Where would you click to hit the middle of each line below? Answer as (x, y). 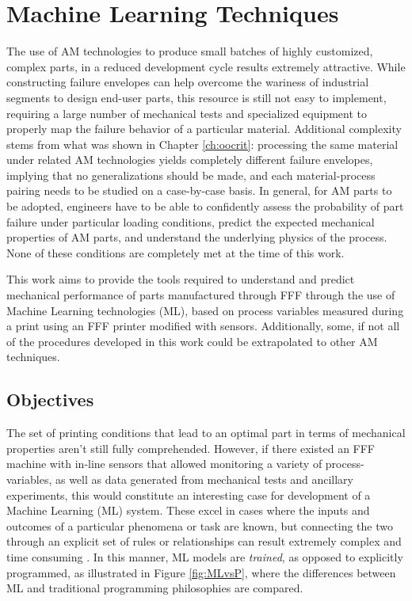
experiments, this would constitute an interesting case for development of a (189, 494)
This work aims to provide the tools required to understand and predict (181, 279)
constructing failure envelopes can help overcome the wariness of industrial (188, 82)
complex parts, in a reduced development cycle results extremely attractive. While (206, 66)
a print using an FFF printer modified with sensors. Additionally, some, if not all (203, 326)
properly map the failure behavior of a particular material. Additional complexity (204, 129)
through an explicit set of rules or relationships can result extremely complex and (204, 541)
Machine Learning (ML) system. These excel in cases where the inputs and (188, 510)
